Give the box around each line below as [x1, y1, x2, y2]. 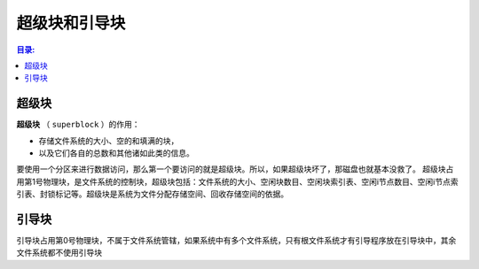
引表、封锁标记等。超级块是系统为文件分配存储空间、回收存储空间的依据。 [16, 188, 288, 199]
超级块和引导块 [16, 13, 126, 33]
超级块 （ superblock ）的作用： [16, 119, 141, 130]
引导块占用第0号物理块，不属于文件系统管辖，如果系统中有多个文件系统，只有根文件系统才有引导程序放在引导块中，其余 [16, 235, 457, 246]
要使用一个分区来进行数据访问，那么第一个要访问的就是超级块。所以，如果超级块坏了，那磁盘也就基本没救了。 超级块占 [16, 164, 454, 174]
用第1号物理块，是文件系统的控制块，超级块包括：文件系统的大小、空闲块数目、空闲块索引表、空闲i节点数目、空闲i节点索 [16, 176, 459, 187]
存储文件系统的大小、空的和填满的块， [38, 135, 179, 146]
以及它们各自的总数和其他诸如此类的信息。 [38, 148, 194, 158]
